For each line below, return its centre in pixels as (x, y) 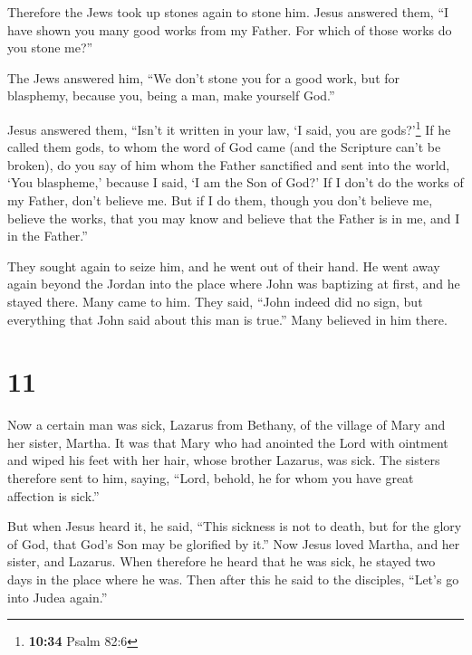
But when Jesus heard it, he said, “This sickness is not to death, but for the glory (235, 526)
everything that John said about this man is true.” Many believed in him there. (227, 319)
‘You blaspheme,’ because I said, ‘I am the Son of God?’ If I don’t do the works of (236, 182)
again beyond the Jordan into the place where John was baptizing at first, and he (234, 284)
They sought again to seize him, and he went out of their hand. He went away (224, 266)
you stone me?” (50, 47)
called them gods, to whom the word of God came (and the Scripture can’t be (224, 147)
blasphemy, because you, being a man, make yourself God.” (171, 95)
